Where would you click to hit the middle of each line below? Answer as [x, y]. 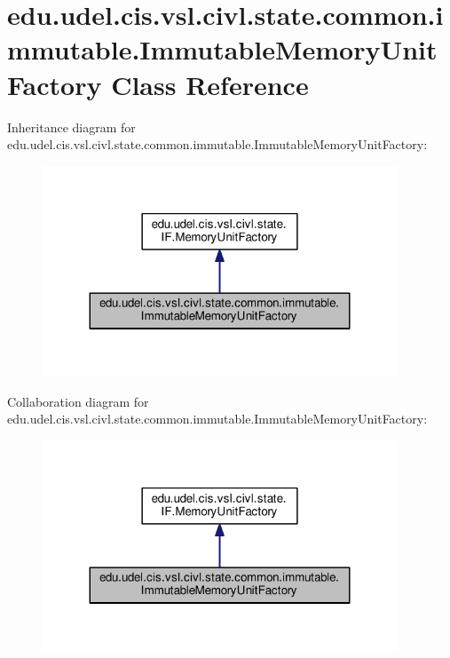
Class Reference [210, 84]
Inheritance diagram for [71, 127]
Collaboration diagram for [78, 401]
